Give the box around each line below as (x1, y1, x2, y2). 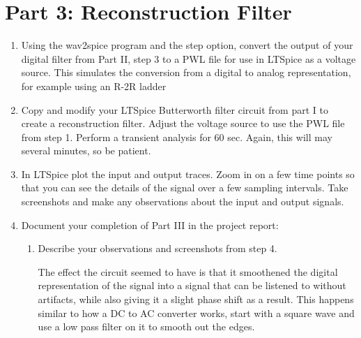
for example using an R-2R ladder (21, 78, 167, 93)
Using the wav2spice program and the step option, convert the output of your (21, 38, 353, 52)
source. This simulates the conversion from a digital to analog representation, (21, 65, 351, 80)
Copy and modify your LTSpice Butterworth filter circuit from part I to (21, 102, 328, 117)
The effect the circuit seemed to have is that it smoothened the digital (38, 264, 338, 279)
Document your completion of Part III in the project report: (21, 217, 279, 232)
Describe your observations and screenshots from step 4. (38, 241, 277, 256)
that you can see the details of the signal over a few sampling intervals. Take (21, 180, 348, 195)
